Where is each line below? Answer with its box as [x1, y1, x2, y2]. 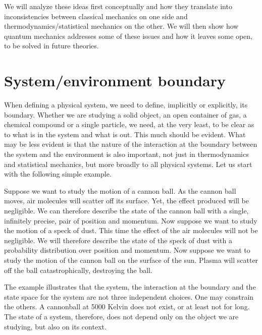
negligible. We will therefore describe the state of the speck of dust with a [4, 235, 232, 245]
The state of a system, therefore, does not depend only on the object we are [4, 311, 239, 321]
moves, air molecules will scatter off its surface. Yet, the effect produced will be [4, 195, 249, 206]
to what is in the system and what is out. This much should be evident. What [4, 129, 246, 139]
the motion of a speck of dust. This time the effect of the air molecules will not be [4, 225, 258, 236]
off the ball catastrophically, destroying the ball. [4, 264, 152, 275]
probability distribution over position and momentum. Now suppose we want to [4, 245, 250, 255]
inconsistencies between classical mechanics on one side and [4, 11, 188, 21]
